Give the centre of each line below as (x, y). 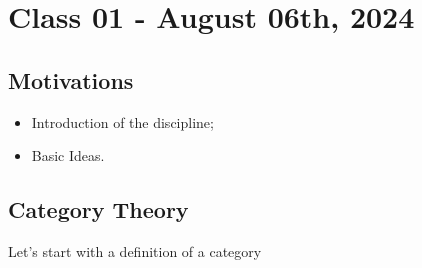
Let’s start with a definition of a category (135, 250)
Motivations (71, 79)
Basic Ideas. (68, 155)
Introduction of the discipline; (122, 121)
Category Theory (98, 209)
